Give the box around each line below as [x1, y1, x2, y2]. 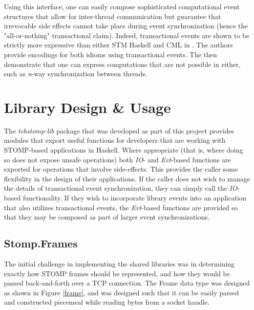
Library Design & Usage [4, 97, 171, 117]
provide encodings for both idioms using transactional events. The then [4, 49, 217, 59]
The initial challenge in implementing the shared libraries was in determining [4, 259, 235, 269]
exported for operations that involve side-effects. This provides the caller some [4, 164, 238, 174]
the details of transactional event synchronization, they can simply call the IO [4, 183, 237, 193]
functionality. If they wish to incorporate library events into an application [22, 193, 247, 203]
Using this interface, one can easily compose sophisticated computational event [4, 1, 240, 11]
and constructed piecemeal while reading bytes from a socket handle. [4, 297, 210, 307]
